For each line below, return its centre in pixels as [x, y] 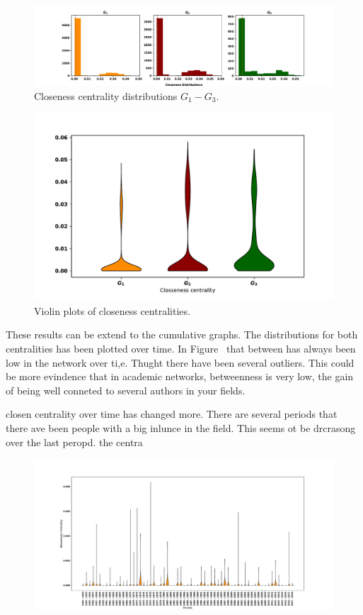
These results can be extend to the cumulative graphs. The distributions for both [182, 334]
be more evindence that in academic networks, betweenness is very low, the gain [180, 376]
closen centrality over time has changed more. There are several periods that [172, 414]
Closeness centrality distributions [106, 95]
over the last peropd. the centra [74, 442]
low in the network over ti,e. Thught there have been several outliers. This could [180, 362]
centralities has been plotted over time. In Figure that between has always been [181, 348]
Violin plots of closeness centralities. [112, 310]
